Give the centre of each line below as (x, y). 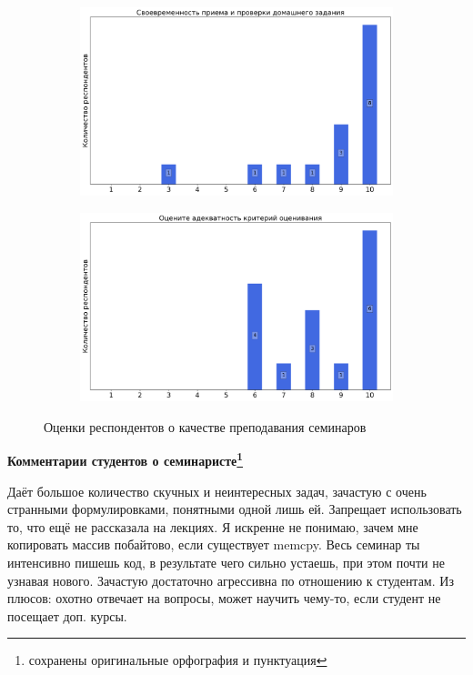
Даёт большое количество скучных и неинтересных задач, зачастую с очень (217, 491)
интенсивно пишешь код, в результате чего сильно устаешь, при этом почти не (226, 562)
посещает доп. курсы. (67, 615)
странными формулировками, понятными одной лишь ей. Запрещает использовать (235, 509)
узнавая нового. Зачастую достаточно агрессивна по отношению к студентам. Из (231, 580)
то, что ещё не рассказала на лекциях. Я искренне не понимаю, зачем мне (213, 526)
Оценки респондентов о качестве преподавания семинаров (205, 426)
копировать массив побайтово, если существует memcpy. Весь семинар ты (214, 544)
